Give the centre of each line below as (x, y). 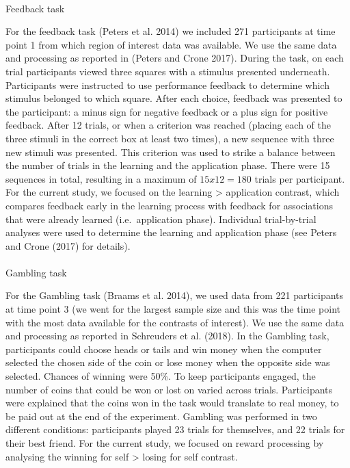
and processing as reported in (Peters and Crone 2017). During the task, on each (175, 58)
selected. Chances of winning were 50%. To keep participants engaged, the (161, 376)
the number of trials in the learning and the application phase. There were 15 (168, 165)
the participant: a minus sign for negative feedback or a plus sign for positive (167, 111)
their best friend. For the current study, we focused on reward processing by (165, 443)
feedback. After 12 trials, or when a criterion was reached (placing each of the (168, 125)
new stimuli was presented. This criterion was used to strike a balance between (171, 152)
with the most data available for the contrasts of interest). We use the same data (175, 322)
